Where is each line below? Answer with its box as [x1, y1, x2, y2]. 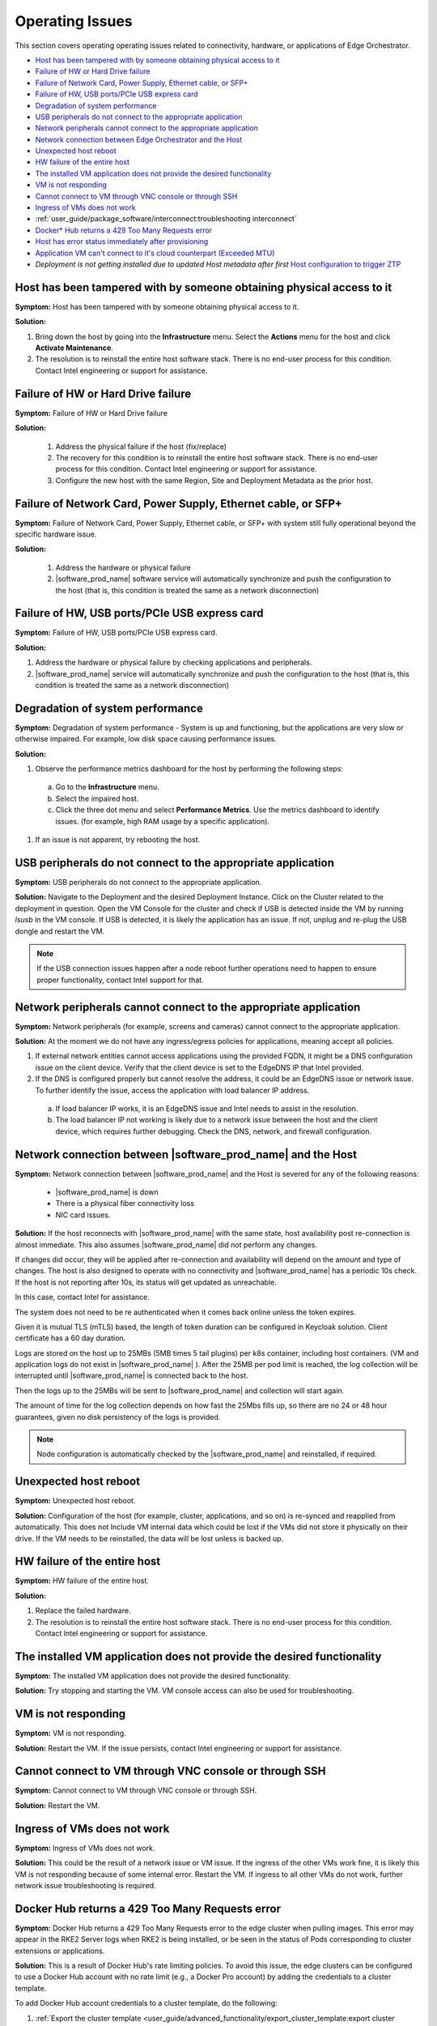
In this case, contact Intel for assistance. [15, 1293, 150, 1302]
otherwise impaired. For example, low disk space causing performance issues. [15, 734, 277, 744]
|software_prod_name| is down [55, 1187, 159, 1197]
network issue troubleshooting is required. [15, 1880, 157, 1890]
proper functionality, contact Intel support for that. [36, 975, 204, 985]
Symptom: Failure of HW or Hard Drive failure [15, 408, 168, 417]
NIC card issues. [55, 1210, 111, 1220]
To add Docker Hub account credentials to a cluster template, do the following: [15, 1998, 278, 2008]
